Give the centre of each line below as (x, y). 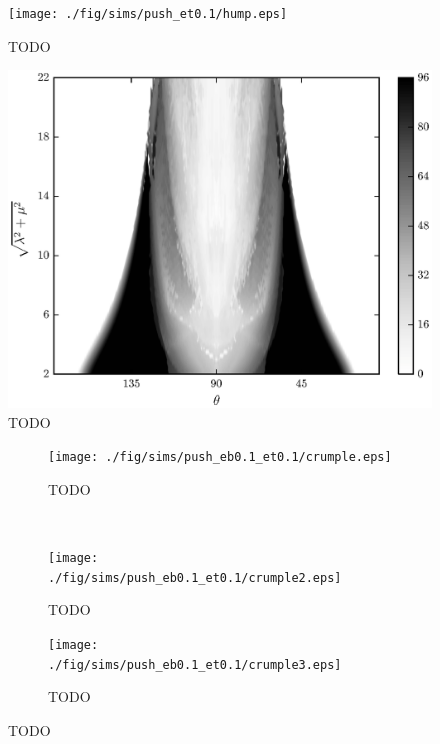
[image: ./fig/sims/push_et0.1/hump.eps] (148, 14)
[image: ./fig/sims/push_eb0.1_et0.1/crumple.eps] (220, 457)
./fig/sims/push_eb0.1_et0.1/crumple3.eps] (195, 664)
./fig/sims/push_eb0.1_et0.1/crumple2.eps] (195, 577)
